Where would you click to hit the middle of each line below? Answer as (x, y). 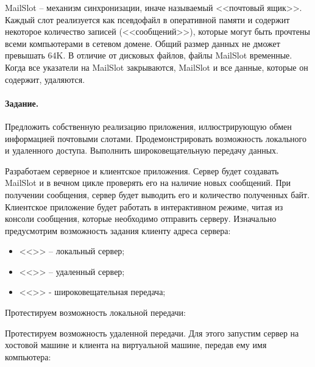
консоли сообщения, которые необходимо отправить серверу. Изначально (141, 219)
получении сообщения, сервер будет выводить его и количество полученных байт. (157, 194)
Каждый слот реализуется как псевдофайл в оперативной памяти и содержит (147, 19)
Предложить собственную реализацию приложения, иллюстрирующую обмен (148, 126)
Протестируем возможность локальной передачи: (95, 312)
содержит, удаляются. (45, 79)
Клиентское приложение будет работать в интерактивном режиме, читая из (144, 206)
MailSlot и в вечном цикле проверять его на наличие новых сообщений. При (148, 183)
